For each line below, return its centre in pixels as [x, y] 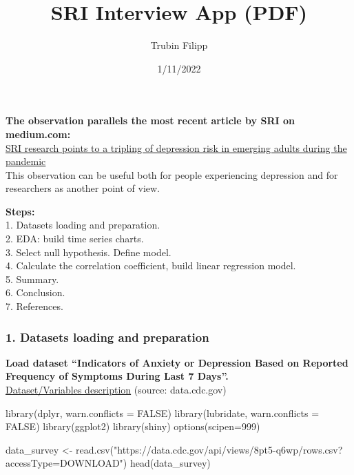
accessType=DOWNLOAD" [64, 463]
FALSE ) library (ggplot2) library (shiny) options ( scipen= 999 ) [133, 426]
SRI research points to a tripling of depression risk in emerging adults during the [176, 147]
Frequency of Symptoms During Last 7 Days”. [117, 376]
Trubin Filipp [179, 45]
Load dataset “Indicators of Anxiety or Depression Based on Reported [177, 362]
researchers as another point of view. [83, 188]
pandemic [26, 161]
